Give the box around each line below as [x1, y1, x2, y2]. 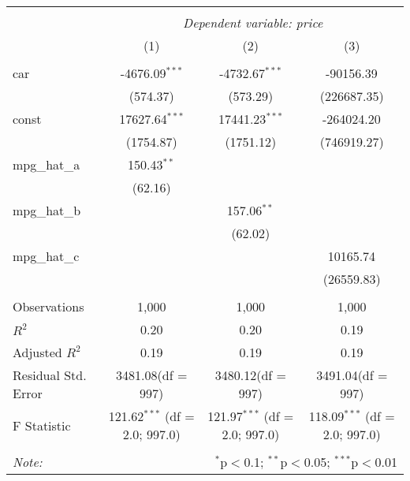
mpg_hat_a [13, 155, 80, 173]
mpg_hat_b [13, 201, 81, 219]
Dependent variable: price [183, 13, 323, 32]
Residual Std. [13, 366, 87, 384]
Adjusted [13, 343, 62, 361]
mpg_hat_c [13, 247, 80, 265]
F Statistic [13, 416, 71, 434]
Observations [13, 297, 84, 315]
